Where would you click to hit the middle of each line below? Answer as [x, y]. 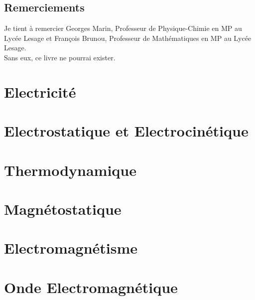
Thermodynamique [70, 170]
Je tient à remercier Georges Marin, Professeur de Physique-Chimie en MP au [123, 28]
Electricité [40, 91]
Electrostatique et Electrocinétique [126, 131]
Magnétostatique [63, 209]
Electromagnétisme [71, 248]
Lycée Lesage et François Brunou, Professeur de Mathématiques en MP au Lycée [128, 38]
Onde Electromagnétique [91, 287]
